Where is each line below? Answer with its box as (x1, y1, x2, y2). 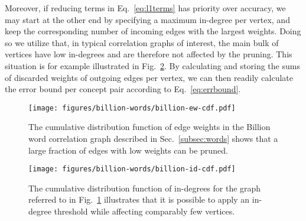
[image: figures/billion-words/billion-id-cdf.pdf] (28, 165, 236, 174)
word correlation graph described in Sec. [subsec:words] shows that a (28, 132, 278, 144)
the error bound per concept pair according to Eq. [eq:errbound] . (5, 83, 241, 95)
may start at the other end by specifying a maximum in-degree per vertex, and (5, 13, 290, 25)
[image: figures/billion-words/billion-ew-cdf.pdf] (28, 103, 236, 112)
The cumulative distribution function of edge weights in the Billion (28, 121, 271, 133)
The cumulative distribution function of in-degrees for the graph (28, 181, 261, 194)
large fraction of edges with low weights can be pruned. (28, 144, 228, 156)
